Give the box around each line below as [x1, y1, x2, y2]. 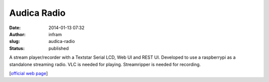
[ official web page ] [9, 70, 48, 76]
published [48, 45, 69, 51]
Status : [9, 45, 25, 51]
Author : [9, 31, 26, 37]
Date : [9, 25, 21, 31]
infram [48, 31, 62, 37]
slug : [9, 39, 20, 44]
